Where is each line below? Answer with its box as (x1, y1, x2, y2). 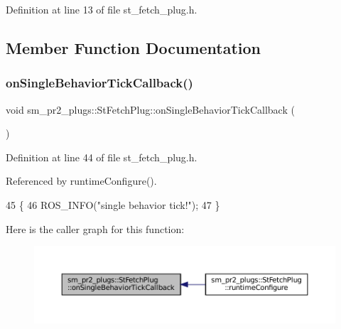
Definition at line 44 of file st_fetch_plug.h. (6, 149, 197, 164)
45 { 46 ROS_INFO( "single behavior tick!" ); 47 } (6, 197, 220, 212)
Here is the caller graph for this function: (6, 221, 185, 236)
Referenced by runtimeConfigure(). (6, 173, 157, 188)
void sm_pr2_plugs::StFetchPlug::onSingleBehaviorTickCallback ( (6, 102, 295, 117)
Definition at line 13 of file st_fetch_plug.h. (6, 2, 197, 16)
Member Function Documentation (6, 36, 261, 58)
